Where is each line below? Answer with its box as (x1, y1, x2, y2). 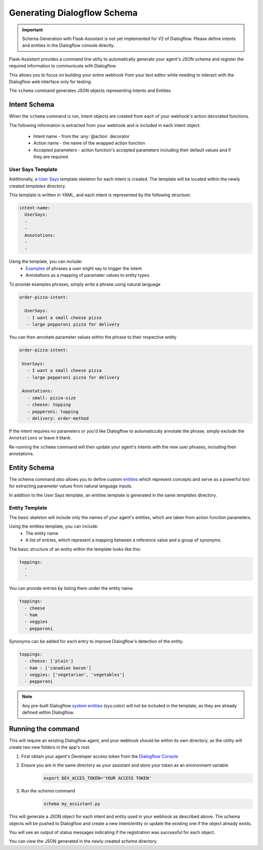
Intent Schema (9, 101, 55, 109)
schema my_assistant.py (43, 801, 101, 807)
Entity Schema (9, 463, 55, 472)
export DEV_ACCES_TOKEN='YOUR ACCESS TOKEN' (43, 775, 152, 781)
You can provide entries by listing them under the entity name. (9, 585, 134, 591)
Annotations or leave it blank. (9, 435, 72, 441)
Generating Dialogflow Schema (9, 7, 138, 18)
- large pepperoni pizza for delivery (27, 374, 120, 380)
